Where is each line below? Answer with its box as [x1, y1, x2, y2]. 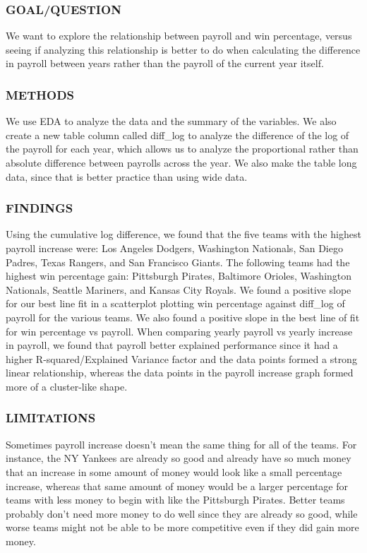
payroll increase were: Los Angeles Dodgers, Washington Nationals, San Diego [6, 241, 343, 255]
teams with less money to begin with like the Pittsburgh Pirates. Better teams [6, 492, 345, 507]
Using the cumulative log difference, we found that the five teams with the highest [6, 227, 361, 242]
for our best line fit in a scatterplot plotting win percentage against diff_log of [6, 296, 345, 311]
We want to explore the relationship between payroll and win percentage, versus [6, 28, 352, 43]
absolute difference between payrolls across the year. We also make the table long [6, 155, 357, 170]
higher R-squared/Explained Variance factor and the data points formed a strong [6, 351, 357, 366]
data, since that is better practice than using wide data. [6, 169, 248, 184]
